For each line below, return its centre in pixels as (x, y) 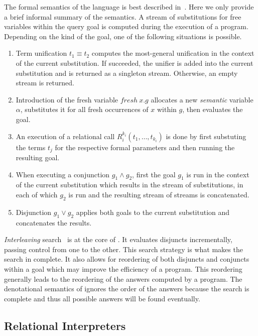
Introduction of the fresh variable (67, 99)
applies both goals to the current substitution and (153, 212)
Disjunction (34, 212)
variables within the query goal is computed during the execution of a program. (126, 26)
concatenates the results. (54, 222)
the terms (31, 147)
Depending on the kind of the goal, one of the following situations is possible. (123, 36)
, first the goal (154, 174)
